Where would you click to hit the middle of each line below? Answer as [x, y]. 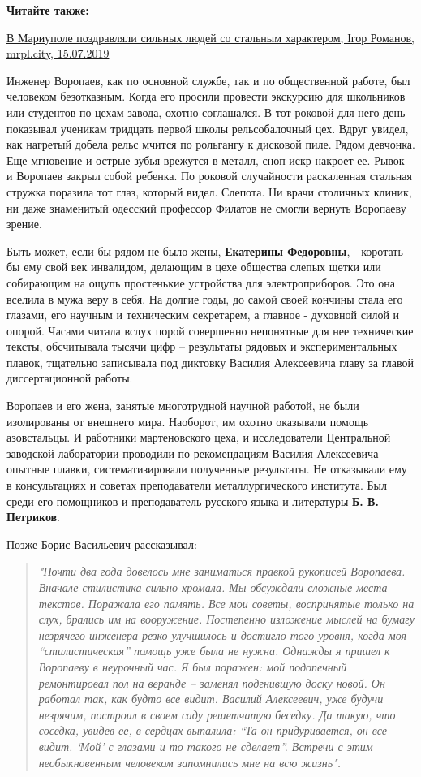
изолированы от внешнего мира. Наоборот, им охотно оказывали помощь [188, 421]
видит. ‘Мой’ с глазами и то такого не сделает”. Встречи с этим [206, 746]
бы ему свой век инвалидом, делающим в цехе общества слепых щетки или [194, 267]
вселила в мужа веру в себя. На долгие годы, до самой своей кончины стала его [205, 298]
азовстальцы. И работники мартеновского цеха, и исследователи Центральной [199, 437]
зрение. [24, 224]
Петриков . [34, 517]
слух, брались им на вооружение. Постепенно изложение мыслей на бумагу [226, 619]
